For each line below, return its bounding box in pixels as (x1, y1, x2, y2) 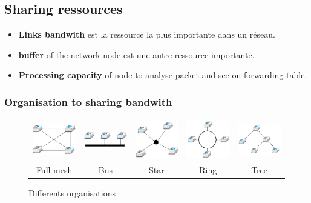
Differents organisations (28, 186, 116, 199)
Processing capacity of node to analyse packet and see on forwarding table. (18, 68, 307, 81)
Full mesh (36, 163, 73, 176)
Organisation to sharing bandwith (4, 94, 172, 109)
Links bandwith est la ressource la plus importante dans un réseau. (18, 28, 275, 41)
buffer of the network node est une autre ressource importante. (18, 48, 255, 61)
